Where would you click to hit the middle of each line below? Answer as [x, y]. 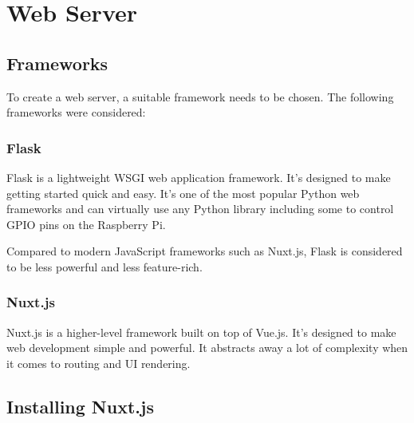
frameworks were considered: [76, 112]
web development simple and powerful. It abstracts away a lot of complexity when [207, 348]
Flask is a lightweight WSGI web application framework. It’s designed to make [199, 177]
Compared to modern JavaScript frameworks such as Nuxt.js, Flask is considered [205, 251]
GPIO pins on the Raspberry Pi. [86, 224]
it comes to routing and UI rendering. [99, 363]
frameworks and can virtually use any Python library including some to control [200, 209]
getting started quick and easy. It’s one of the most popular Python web [183, 193]
